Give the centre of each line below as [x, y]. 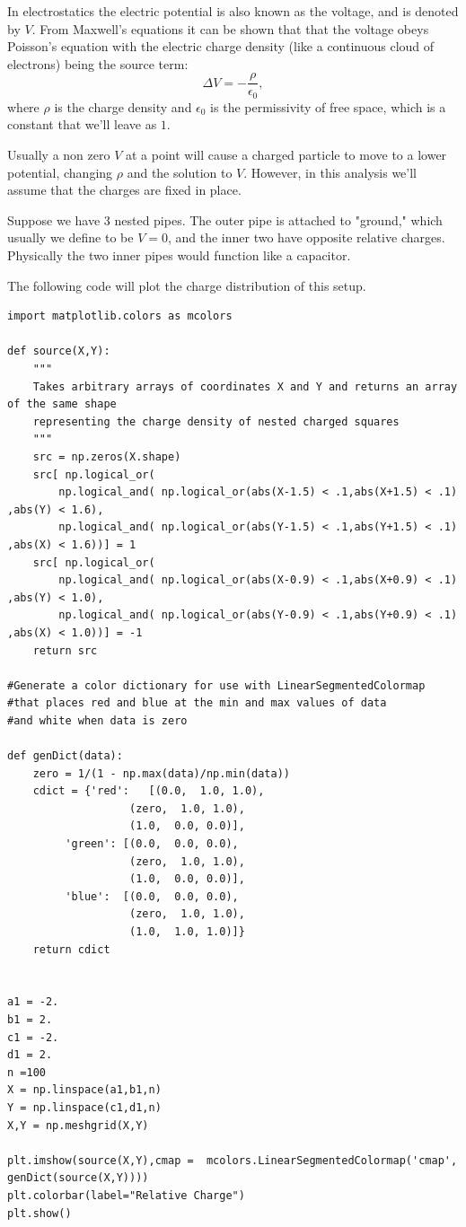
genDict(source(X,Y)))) [78, 1178]
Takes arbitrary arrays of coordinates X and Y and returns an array [245, 386]
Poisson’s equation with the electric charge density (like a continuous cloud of [221, 46]
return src [65, 650]
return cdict [71, 949]
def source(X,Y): [59, 351]
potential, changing [60, 172]
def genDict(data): [65, 756]
